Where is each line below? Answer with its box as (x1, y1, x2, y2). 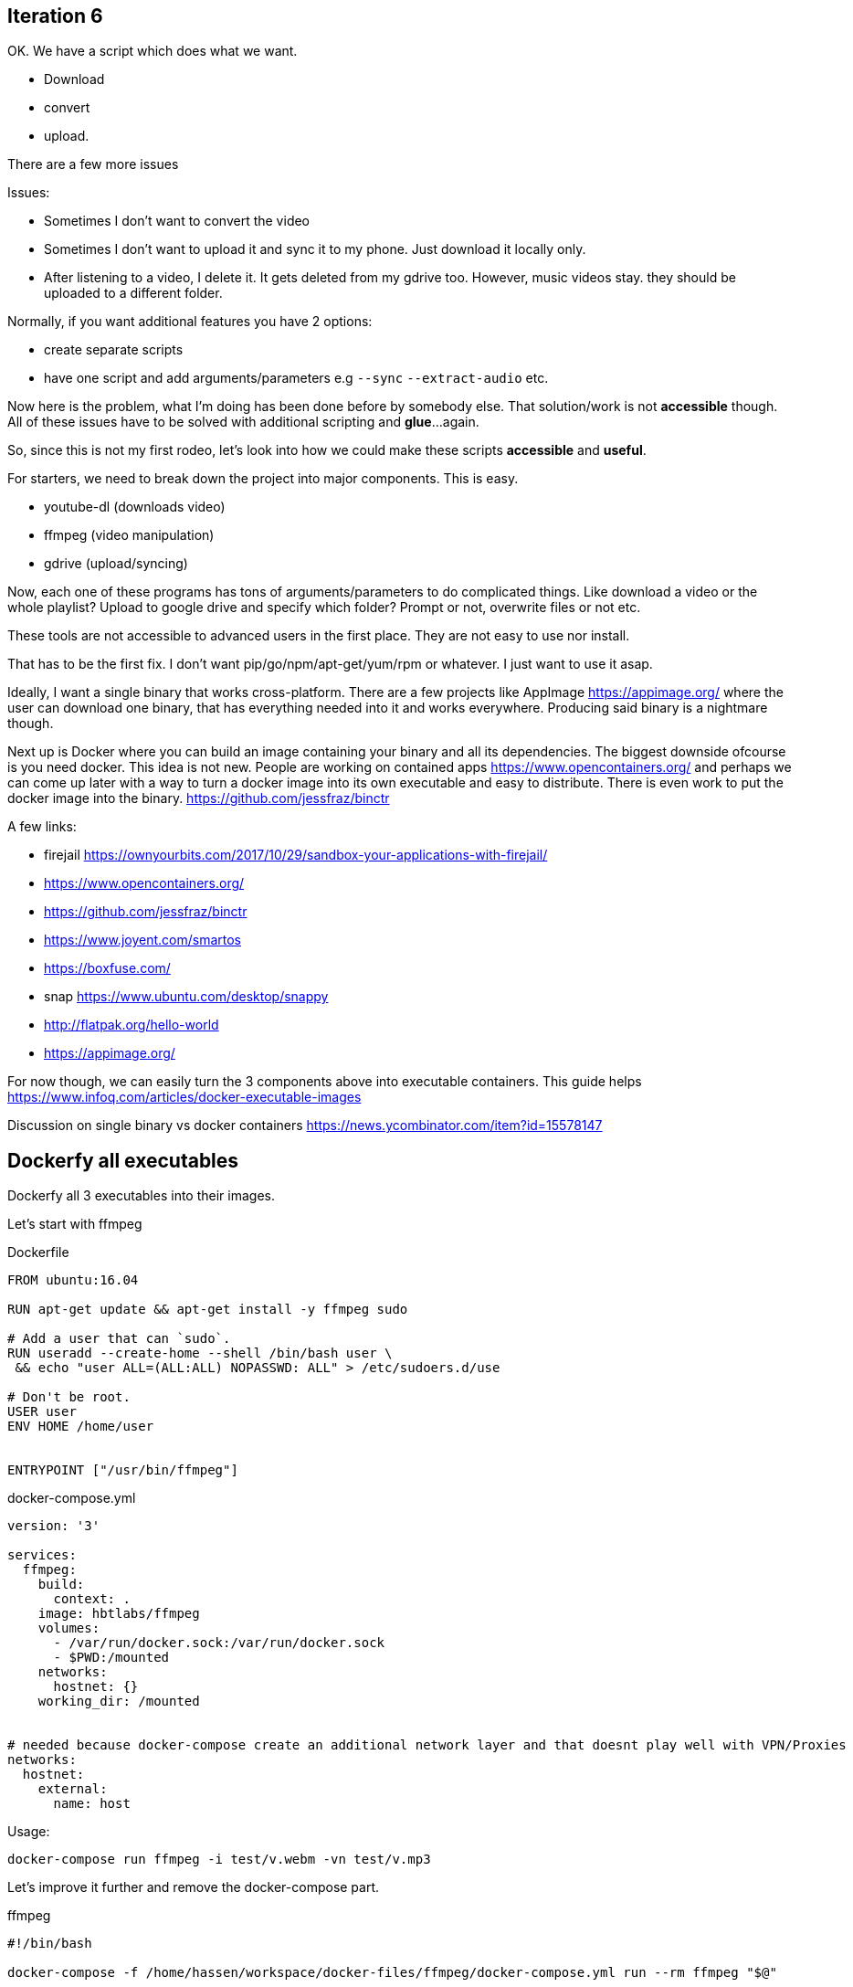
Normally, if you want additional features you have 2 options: (7, 313, 373, 330)
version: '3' (7, 1518, 100, 1534)
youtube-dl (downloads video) (44, 499, 226, 515)
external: (37, 1781, 108, 1797)
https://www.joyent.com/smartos (44, 932, 241, 948)
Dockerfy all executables (7, 1148, 239, 1172)
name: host (53, 1796, 131, 1812)
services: (7, 1548, 77, 1563)
